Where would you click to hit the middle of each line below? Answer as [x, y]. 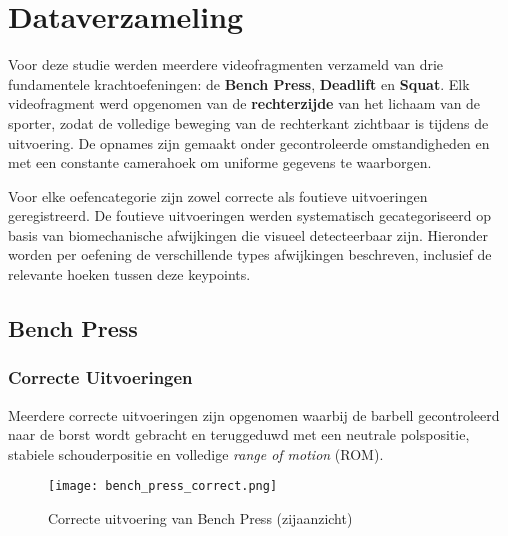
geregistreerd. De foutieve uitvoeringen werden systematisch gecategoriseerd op [250, 215]
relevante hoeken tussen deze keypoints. [129, 274]
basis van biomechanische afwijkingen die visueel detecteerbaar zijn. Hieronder [248, 234]
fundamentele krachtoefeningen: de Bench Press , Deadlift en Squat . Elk [239, 83]
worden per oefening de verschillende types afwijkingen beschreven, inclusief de [250, 254]
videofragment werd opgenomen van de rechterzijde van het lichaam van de [244, 103]
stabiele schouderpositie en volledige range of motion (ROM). [196, 453]
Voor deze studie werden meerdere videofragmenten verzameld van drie [226, 64]
